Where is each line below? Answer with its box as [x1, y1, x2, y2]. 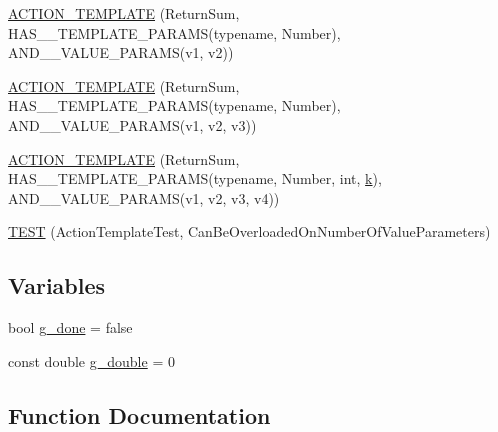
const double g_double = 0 [8, 350, 175, 371]
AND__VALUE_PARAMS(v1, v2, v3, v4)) [8, 187, 280, 208]
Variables [8, 270, 106, 301]
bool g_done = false [8, 317, 133, 338]
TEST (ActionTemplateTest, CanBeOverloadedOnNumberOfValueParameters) [8, 221, 491, 242]
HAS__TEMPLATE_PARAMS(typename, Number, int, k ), [8, 168, 382, 189]
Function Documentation [8, 399, 271, 430]
